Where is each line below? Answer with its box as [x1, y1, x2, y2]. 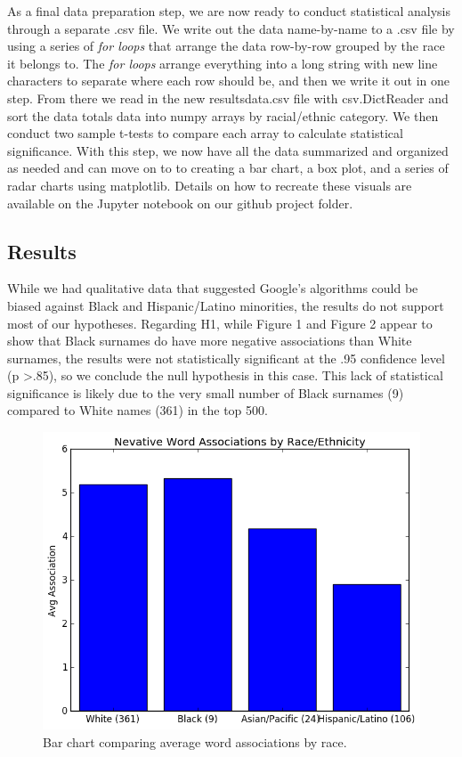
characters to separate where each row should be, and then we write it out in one [7, 71, 450, 90]
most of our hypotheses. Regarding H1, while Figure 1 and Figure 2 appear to [7, 313, 433, 332]
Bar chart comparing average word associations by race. [43, 732, 347, 751]
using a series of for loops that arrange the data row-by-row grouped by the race [7, 37, 445, 55]
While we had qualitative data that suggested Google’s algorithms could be [7, 279, 418, 297]
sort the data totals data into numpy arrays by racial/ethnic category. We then [7, 106, 439, 125]
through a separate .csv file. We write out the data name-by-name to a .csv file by [7, 19, 455, 37]
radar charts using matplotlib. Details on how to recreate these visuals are [7, 175, 412, 194]
